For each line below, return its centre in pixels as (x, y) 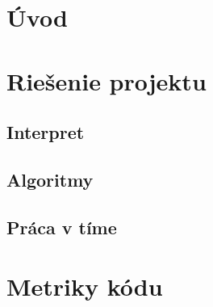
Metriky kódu (85, 286)
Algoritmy (50, 179)
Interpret (46, 132)
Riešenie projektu (106, 80)
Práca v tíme (62, 227)
